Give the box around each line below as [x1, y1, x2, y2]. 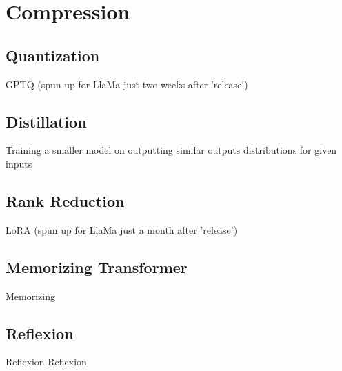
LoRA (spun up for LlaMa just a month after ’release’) [6, 222, 238, 237]
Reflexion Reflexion [6, 354, 87, 369]
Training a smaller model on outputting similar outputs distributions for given [6, 143, 337, 157]
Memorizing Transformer [6, 256, 188, 277]
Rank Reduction [6, 190, 125, 211]
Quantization [6, 44, 100, 66]
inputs [6, 156, 32, 170]
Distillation [6, 110, 87, 132]
